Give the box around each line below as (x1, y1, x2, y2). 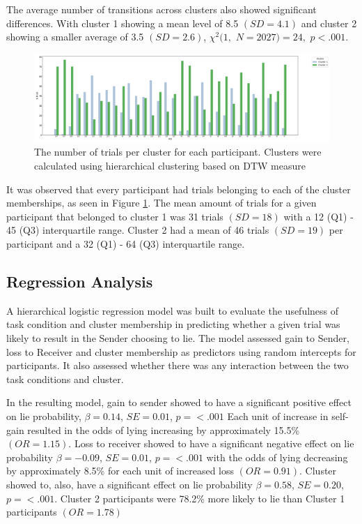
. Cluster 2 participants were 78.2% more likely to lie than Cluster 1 (54, 491, 345, 505)
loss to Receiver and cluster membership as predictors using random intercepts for (6, 344, 356, 359)
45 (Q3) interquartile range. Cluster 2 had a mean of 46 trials (6, 223, 269, 237)
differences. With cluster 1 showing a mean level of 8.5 (6, 15, 239, 30)
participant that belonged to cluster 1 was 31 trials (6, 209, 223, 223)
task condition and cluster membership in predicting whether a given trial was (6, 317, 340, 331)
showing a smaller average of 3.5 (6, 29, 144, 44)
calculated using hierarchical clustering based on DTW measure (34, 158, 306, 173)
